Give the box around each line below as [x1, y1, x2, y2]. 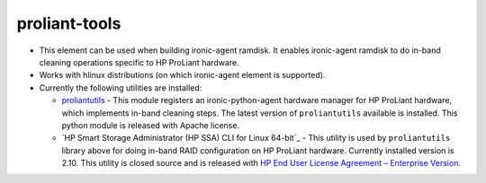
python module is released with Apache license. [61, 119, 240, 130]
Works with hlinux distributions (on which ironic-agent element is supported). [39, 70, 326, 81]
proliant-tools [16, 13, 121, 33]
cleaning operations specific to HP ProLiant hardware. [39, 57, 239, 67]
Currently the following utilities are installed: [39, 82, 202, 93]
